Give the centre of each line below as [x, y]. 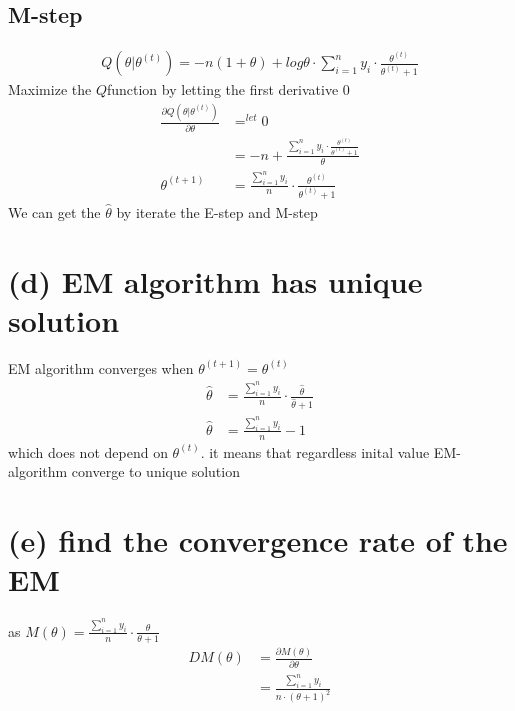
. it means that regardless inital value [315, 451]
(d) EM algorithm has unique [215, 280]
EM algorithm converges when [101, 367]
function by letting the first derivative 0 [228, 89]
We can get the [54, 211]
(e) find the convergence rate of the [258, 540]
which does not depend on [88, 451]
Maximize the [50, 89]
